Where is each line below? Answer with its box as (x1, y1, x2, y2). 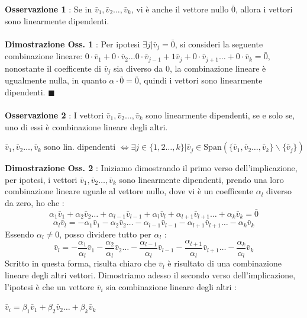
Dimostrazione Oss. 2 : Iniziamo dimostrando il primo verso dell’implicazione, (5, 162, 298, 174)
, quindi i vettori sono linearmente (138, 74, 263, 86)
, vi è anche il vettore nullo (131, 3, 229, 15)
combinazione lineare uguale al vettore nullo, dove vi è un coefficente (5, 185, 254, 197)
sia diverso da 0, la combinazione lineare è (113, 62, 266, 74)
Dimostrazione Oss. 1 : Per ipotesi (5, 37, 140, 50)
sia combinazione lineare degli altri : (106, 280, 237, 293)
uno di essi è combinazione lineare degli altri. (5, 120, 168, 133)
